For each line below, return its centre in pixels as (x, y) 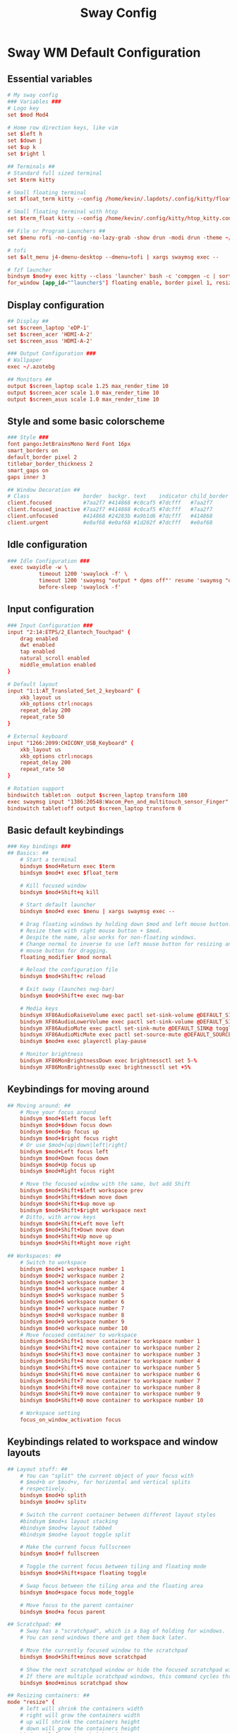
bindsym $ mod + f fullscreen (60, 1554)
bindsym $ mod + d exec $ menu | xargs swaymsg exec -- (97, 912)
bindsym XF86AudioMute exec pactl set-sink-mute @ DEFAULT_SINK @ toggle (127, 1028)
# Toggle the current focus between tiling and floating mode (113, 1567)
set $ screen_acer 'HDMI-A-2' (50, 334)
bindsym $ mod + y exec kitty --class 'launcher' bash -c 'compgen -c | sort (120, 276)
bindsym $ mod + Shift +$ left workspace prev (81, 1191)
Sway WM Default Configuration (104, 53)
